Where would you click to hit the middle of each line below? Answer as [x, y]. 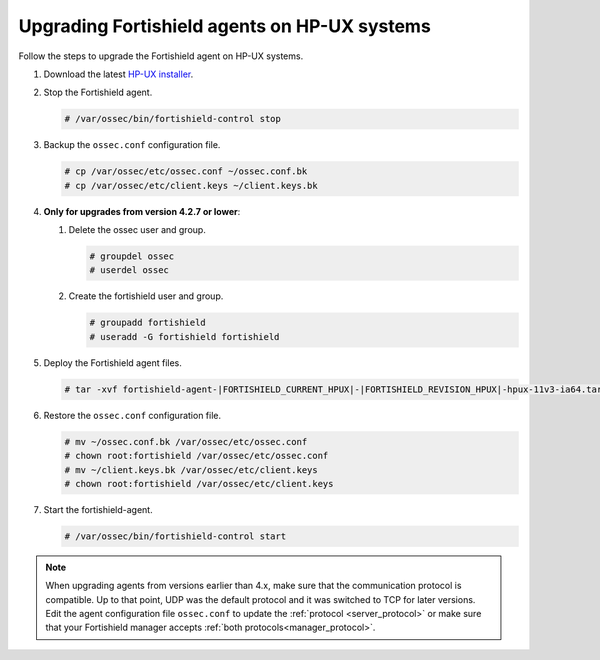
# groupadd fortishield [148, 323]
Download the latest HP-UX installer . [118, 74]
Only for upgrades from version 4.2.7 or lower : [142, 211]
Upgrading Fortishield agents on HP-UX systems [225, 26]
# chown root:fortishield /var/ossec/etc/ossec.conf [196, 456]
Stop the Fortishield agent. [98, 92]
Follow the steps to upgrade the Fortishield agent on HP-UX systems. [161, 56]
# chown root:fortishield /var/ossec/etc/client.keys [199, 483]
